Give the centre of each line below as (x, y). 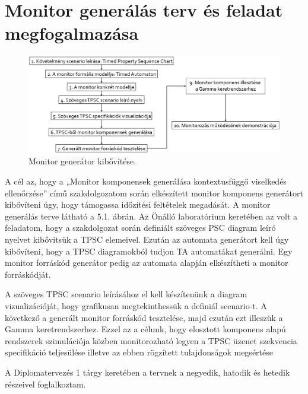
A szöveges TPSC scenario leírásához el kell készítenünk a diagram (126, 294)
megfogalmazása (72, 33)
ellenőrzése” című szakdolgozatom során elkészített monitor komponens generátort (154, 193)
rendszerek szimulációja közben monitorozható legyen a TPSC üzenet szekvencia (151, 340)
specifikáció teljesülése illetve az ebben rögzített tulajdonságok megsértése (139, 352)
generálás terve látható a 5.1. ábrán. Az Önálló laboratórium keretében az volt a (151, 216)
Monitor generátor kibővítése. (82, 161)
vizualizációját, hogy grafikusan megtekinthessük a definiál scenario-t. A (136, 305)
